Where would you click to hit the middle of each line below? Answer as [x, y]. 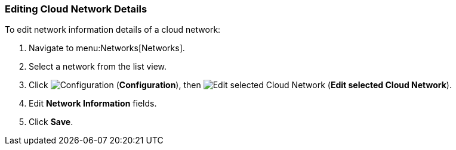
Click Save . [51, 122]
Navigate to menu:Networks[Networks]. [107, 48]
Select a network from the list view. [98, 67]
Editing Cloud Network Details [76, 9]
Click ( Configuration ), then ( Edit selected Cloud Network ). [240, 85]
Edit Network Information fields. [93, 104]
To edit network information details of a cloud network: [113, 30]
